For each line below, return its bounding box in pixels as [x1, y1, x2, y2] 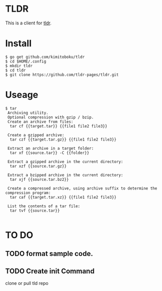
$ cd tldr [5, 68, 26, 73]
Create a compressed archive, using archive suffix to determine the [7, 186, 157, 191]
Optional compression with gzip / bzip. [7, 115, 94, 120]
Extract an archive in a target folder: [7, 146, 94, 151]
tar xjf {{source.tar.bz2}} [10, 177, 69, 182]
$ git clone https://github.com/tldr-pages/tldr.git [5, 72, 119, 77]
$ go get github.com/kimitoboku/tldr [5, 54, 85, 59]
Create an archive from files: [7, 119, 73, 124]
